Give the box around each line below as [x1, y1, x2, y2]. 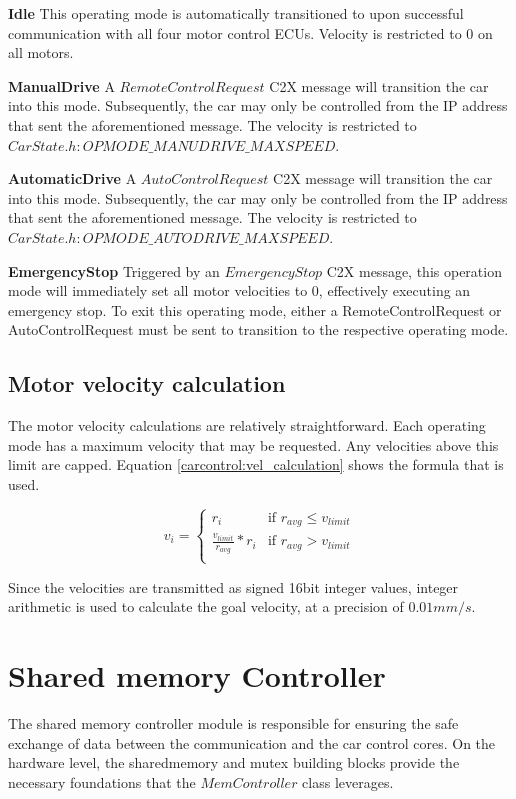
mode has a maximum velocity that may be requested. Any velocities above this [8, 434, 499, 455]
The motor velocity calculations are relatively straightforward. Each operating [8, 415, 486, 436]
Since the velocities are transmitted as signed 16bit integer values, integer [8, 576, 459, 597]
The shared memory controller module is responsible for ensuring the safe [8, 713, 459, 734]
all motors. [8, 42, 74, 63]
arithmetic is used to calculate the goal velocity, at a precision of [8, 596, 404, 617]
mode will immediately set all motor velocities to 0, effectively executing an [8, 280, 471, 301]
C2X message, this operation [326, 260, 502, 281]
